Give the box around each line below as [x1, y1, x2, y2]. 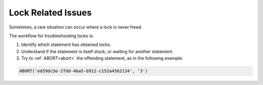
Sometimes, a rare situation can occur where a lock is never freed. [9, 24, 143, 30]
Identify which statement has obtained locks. [21, 42, 112, 48]
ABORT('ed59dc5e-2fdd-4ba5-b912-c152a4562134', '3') [19, 68, 148, 74]
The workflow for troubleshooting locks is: [9, 33, 94, 39]
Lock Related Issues [9, 7, 92, 18]
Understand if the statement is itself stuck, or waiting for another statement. [21, 48, 174, 54]
